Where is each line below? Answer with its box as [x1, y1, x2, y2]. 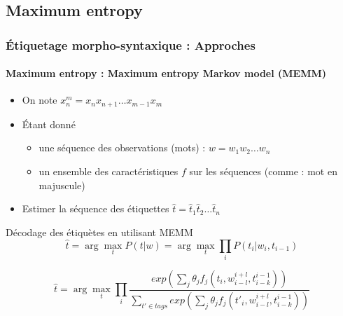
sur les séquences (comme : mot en [189, 164, 337, 179]
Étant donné [22, 116, 76, 131]
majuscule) [38, 177, 85, 192]
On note [22, 92, 57, 107]
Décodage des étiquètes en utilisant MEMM [6, 224, 193, 239]
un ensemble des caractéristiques [38, 164, 178, 179]
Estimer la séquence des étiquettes [22, 201, 169, 216]
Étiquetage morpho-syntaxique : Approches [6, 36, 255, 53]
